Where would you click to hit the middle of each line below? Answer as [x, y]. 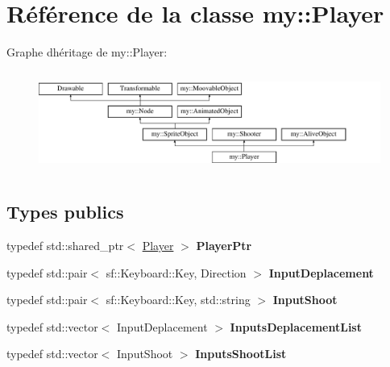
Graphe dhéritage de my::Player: [87, 52]
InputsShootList [241, 354]
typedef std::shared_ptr [65, 245]
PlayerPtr [224, 245]
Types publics [65, 212]
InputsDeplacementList [296, 326]
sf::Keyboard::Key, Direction [176, 272]
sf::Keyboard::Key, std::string [178, 300]
